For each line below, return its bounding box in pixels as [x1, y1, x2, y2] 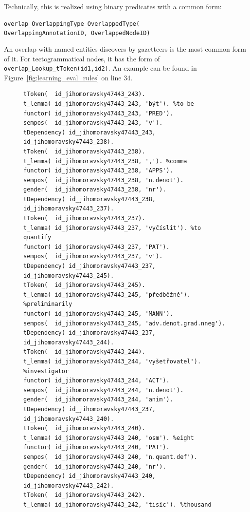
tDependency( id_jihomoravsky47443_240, [23, 473, 156, 480]
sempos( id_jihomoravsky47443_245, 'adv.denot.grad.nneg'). [23, 320, 226, 327]
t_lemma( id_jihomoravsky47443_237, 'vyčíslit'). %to [23, 224, 201, 231]
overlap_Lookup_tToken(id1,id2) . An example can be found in [4, 63, 197, 73]
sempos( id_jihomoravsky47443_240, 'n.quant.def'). [23, 453, 197, 460]
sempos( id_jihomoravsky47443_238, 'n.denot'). [23, 176, 184, 184]
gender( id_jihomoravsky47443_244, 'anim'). [23, 396, 173, 403]
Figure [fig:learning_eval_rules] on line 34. [4, 72, 133, 82]
